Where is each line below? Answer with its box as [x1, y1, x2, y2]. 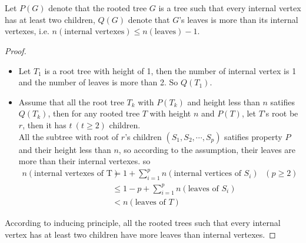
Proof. [5, 44, 26, 56]
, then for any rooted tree [48, 107, 140, 119]
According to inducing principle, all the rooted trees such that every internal [5, 217, 281, 229]
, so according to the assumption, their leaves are [118, 143, 296, 155]
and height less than [187, 95, 260, 108]
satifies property [224, 130, 282, 142]
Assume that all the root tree [18, 95, 124, 108]
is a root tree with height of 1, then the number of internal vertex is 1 [44, 64, 297, 76]
